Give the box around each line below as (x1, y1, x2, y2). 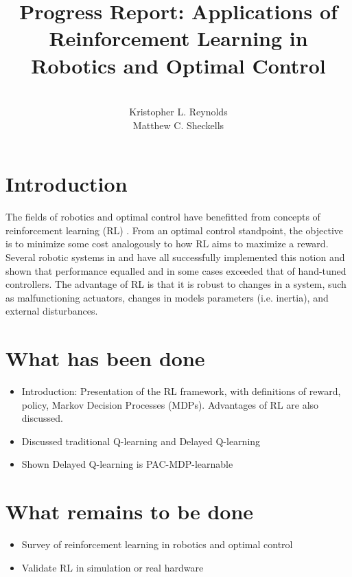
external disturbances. (5, 304, 98, 318)
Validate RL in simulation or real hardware (21, 560, 204, 574)
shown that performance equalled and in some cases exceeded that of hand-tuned (5, 263, 347, 278)
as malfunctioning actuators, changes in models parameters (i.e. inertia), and (5, 290, 329, 304)
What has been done (5, 344, 205, 372)
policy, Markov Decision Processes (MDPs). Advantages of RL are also (21, 397, 319, 411)
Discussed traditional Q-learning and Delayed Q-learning (21, 433, 261, 448)
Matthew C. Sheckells (132, 117, 224, 132)
